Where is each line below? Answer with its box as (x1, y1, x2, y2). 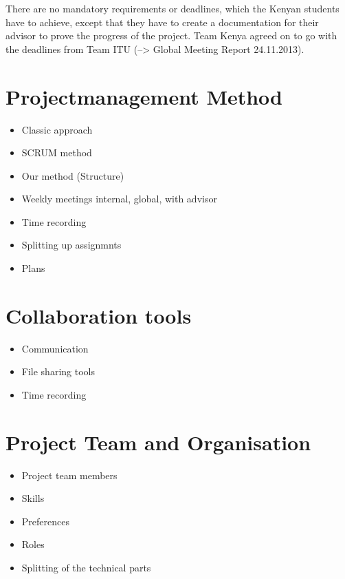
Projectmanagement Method (5, 82, 283, 110)
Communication (21, 341, 89, 355)
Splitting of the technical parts (21, 560, 151, 575)
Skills (21, 491, 45, 505)
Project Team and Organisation (5, 428, 311, 456)
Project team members (21, 467, 118, 482)
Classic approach (21, 122, 93, 136)
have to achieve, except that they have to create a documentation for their (5, 14, 319, 29)
